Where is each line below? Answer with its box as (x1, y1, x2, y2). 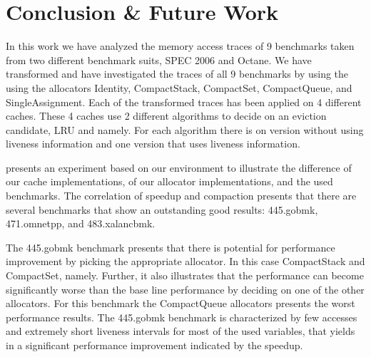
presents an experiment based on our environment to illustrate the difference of (6, 160, 352, 175)
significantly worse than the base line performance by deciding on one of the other (6, 281, 365, 296)
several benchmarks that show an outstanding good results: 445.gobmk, (6, 202, 318, 217)
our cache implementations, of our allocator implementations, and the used (6, 174, 333, 189)
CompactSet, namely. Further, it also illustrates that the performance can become (6, 268, 364, 283)
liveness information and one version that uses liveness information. (6, 136, 300, 151)
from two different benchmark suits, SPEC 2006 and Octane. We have (6, 52, 312, 67)
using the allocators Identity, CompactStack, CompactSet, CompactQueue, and (6, 80, 352, 95)
